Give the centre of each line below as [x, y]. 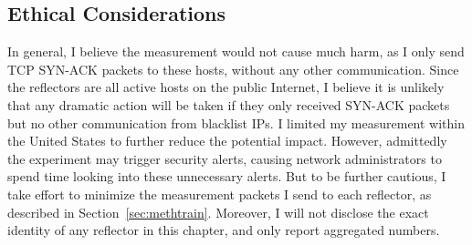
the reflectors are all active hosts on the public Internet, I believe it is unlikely [226, 87]
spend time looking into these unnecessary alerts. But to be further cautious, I [227, 176]
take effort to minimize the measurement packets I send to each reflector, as [220, 194]
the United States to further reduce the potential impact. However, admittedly [227, 141]
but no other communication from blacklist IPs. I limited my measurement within [236, 122]
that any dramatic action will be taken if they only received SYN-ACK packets [229, 104]
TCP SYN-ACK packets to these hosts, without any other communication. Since [233, 69]
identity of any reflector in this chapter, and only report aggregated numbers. [224, 230]
